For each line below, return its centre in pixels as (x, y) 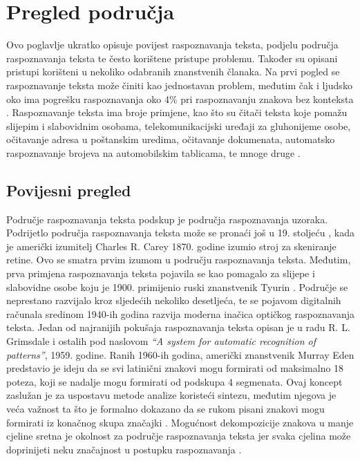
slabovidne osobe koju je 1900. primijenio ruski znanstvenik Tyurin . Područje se (177, 286)
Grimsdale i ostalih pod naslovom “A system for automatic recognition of (161, 341)
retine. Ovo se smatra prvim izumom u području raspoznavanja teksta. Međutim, (179, 260)
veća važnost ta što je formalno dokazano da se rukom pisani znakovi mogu (165, 408)
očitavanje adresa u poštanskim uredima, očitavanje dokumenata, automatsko (171, 139)
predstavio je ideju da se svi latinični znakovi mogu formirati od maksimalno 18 (175, 368)
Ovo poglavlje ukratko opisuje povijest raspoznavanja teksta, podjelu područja (172, 45)
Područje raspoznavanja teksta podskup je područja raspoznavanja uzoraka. (167, 219)
